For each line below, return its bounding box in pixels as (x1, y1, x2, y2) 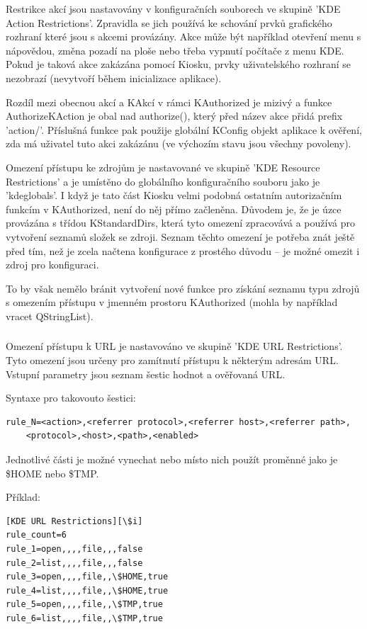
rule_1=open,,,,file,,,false (6, 543, 143, 554)
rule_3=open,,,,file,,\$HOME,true (6, 572, 169, 582)
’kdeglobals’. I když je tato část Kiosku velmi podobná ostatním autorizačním (6, 188, 342, 203)
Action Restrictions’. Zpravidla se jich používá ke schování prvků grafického (6, 15, 332, 30)
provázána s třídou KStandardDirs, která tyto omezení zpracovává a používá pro (6, 215, 355, 230)
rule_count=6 (6, 530, 67, 540)
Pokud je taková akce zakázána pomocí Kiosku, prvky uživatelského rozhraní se (6, 57, 351, 72)
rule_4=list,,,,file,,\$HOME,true (6, 585, 169, 596)
